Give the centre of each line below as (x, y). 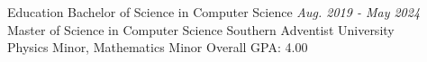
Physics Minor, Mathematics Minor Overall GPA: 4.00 (158, 47)
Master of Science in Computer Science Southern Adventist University (201, 29)
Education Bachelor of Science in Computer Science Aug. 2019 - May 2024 (214, 12)
